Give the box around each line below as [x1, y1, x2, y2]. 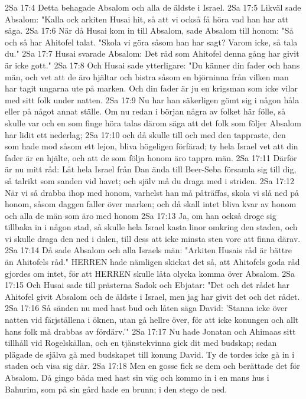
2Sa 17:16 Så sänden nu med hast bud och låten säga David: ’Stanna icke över [5, 302, 288, 314]
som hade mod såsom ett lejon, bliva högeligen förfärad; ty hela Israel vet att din [5, 140, 298, 152]
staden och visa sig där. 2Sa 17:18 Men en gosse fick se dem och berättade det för [5, 359, 300, 372]
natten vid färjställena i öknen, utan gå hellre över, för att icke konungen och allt [5, 313, 299, 326]
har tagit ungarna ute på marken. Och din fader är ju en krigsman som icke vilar [5, 82, 298, 94]
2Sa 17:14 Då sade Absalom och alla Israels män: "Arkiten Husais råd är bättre [5, 244, 292, 256]
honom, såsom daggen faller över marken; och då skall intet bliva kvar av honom [5, 198, 297, 210]
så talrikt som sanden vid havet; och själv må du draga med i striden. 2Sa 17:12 [5, 174, 295, 187]
